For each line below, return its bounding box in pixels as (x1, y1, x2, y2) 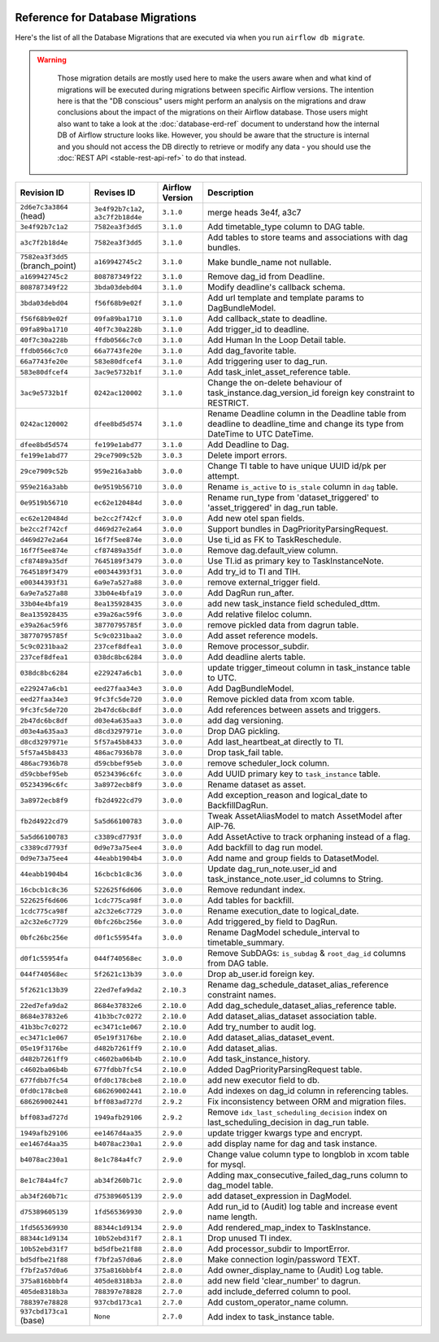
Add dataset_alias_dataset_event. (207, 1032, 335, 1044)
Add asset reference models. (207, 630, 319, 641)
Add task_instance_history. (207, 1053, 311, 1065)
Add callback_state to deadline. (207, 313, 328, 324)
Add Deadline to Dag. (207, 439, 289, 450)
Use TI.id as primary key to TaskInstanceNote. (207, 555, 385, 567)
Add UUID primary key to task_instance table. (207, 768, 381, 780)
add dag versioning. (207, 715, 284, 727)
